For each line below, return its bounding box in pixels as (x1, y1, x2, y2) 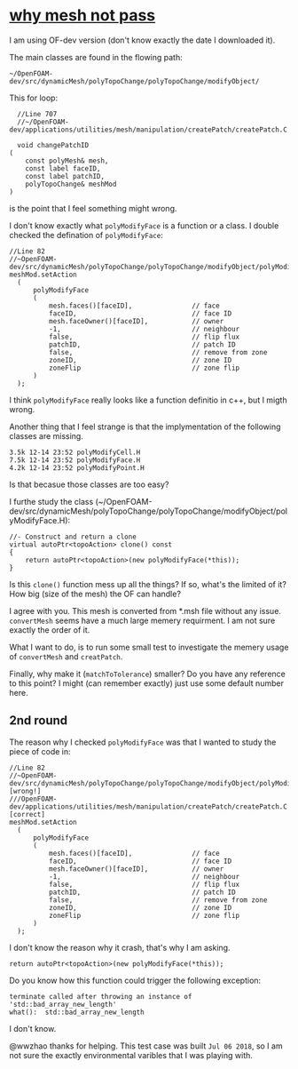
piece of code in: (9, 746, 71, 756)
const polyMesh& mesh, (25, 156, 109, 165)
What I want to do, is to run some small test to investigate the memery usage (9, 642, 289, 652)
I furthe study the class (9, 496, 94, 507)
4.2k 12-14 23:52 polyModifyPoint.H (9, 463, 145, 472)
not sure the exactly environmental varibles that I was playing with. (9, 1049, 253, 1060)
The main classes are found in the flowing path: (9, 52, 184, 62)
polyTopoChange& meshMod (25, 179, 117, 188)
